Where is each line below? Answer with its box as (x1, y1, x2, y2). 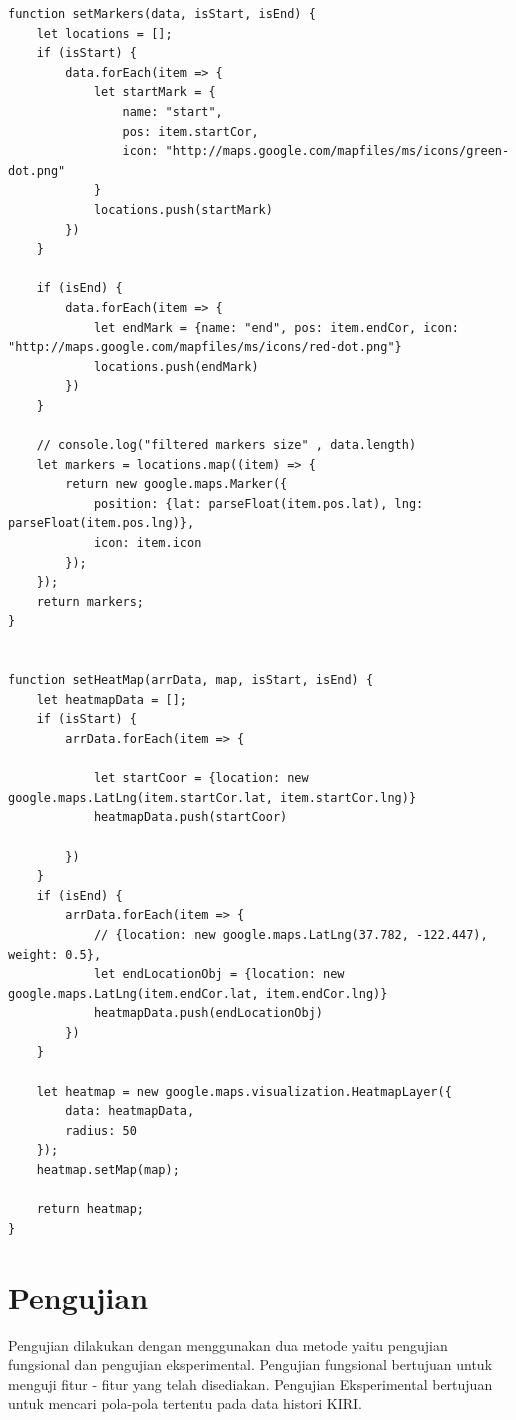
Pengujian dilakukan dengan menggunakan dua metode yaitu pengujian (8, 1334, 448, 1355)
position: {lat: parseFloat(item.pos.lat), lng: (93, 496, 424, 511)
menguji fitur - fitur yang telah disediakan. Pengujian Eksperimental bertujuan (8, 1373, 493, 1394)
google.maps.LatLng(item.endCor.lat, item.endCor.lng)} (8, 986, 388, 1001)
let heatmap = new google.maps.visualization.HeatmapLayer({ (36, 1084, 452, 1099)
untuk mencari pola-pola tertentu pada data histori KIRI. (8, 1393, 362, 1414)
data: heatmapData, (65, 1104, 195, 1119)
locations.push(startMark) (93, 202, 273, 217)
